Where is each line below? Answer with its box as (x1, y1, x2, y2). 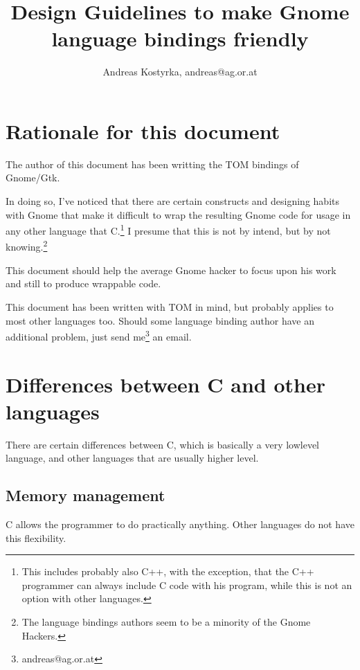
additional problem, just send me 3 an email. (6, 327, 192, 343)
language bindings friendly (51, 24, 309, 53)
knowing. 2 (6, 237, 48, 254)
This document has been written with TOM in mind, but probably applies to (6, 299, 334, 314)
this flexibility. (6, 530, 66, 545)
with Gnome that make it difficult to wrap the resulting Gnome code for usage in (6, 207, 351, 221)
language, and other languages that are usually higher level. (6, 451, 259, 465)
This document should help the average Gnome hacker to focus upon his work (6, 262, 336, 277)
